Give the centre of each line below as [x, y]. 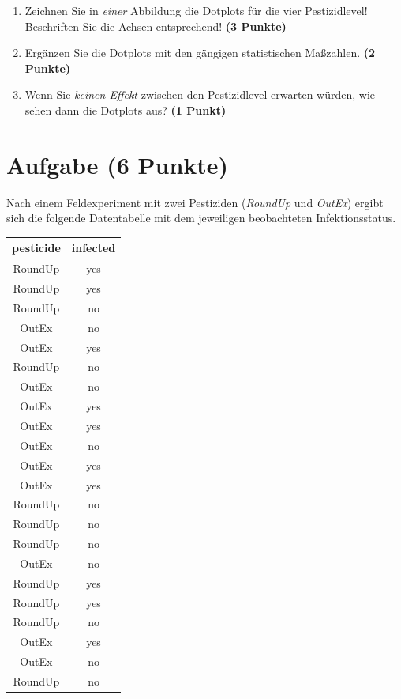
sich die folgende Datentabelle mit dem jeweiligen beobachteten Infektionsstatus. [201, 218]
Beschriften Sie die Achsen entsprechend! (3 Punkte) [156, 26]
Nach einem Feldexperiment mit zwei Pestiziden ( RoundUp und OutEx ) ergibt [195, 202]
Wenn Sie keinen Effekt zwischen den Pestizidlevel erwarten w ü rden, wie [200, 94]
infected [94, 248]
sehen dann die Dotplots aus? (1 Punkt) [126, 110]
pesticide [36, 248]
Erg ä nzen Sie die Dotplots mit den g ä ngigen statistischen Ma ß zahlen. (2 [200, 53]
